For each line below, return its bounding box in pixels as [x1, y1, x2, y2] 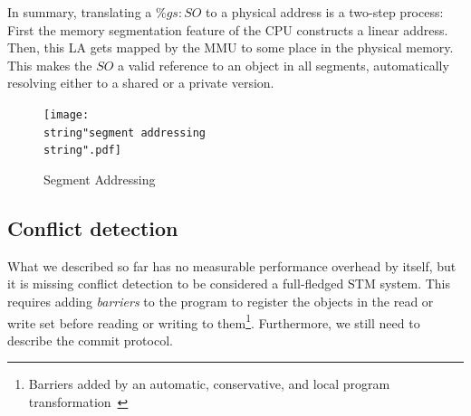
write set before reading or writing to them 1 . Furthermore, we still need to [7, 310, 420, 332]
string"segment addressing [43, 126, 206, 139]
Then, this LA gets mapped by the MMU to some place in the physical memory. [7, 38, 454, 57]
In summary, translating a [7, 3, 152, 21]
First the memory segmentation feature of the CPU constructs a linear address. [7, 20, 448, 39]
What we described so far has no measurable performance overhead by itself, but [7, 256, 457, 275]
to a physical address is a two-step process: [206, 3, 444, 21]
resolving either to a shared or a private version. [7, 73, 274, 92]
